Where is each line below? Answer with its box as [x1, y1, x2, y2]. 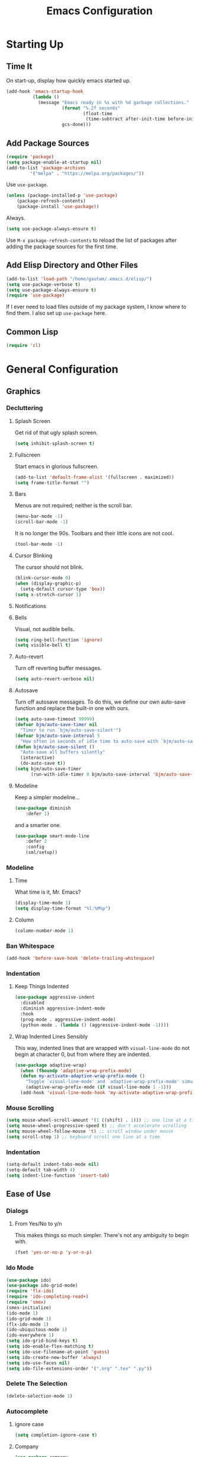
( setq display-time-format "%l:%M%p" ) [14, 906, 111, 912]
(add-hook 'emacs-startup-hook [6, 89, 84, 94]
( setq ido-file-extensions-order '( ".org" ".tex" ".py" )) [6, 1365, 152, 1371]
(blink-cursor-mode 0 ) [14, 575, 71, 581]
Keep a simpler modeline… [14, 793, 80, 800]
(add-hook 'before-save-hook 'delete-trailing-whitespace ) [6, 955, 155, 961]
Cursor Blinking [14, 552, 53, 559]
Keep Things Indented [14, 983, 69, 990]
